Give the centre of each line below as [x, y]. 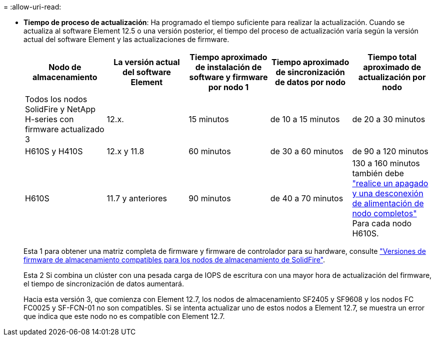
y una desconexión [388, 193]
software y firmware [228, 77]
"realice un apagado [390, 183]
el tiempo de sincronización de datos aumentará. [104, 284]
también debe [378, 173]
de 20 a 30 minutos [389, 119]
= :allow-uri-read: [32, 7]
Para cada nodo [382, 223]
